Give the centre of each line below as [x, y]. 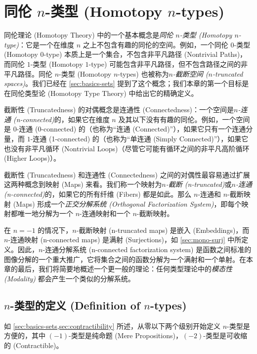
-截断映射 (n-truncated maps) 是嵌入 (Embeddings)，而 [163, 230]
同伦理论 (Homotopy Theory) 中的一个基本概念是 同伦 [89, 35]
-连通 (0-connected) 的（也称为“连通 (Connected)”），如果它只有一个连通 [131, 129]
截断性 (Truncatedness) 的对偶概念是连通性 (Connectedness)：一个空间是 [119, 110]
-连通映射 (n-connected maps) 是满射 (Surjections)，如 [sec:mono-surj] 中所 [125, 240]
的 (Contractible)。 [34, 345]
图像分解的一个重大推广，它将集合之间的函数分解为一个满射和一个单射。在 [125, 259]
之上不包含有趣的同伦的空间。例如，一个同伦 [155, 44]
